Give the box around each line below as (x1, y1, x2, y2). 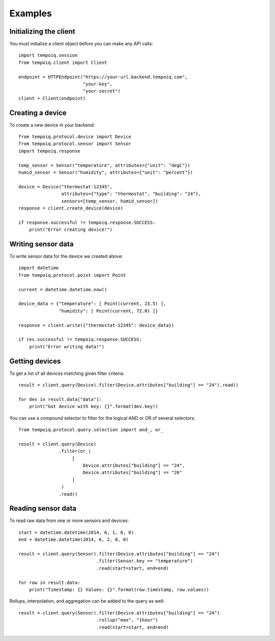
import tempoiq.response (18, 148, 80, 154)
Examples (9, 8, 52, 19)
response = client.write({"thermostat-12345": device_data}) (18, 322, 174, 328)
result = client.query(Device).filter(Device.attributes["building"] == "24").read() (18, 382, 239, 388)
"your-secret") (82, 88, 121, 94)
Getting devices (9, 357, 61, 365)
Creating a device (9, 108, 67, 117)
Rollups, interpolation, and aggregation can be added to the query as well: (9, 598, 165, 604)
